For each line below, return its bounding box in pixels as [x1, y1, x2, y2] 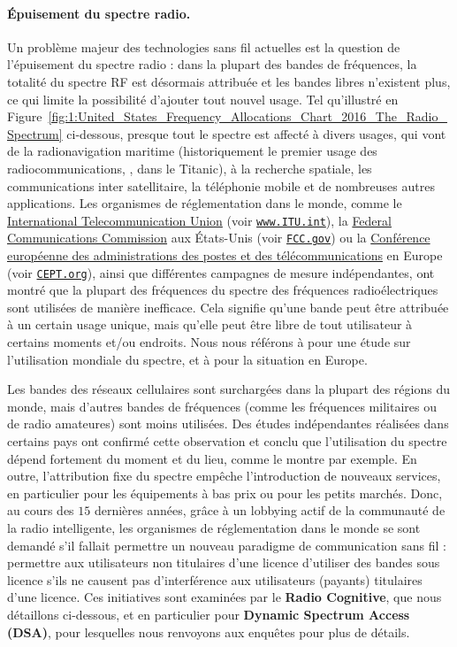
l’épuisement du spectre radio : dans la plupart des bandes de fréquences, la [7, 55, 417, 73]
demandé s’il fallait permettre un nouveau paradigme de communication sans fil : [7, 535, 446, 554]
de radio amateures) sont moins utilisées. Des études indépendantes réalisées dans [7, 414, 449, 433]
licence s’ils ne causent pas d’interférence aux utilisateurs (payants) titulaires [7, 570, 423, 589]
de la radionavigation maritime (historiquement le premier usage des [7, 142, 377, 160]
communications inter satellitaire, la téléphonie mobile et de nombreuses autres [7, 176, 435, 195]
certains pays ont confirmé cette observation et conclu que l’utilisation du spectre [7, 432, 447, 451]
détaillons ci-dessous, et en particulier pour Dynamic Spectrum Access [7, 605, 410, 623]
